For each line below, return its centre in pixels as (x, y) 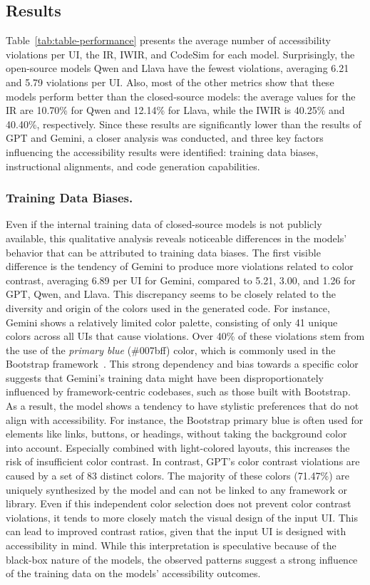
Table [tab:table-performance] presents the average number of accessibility (168, 40)
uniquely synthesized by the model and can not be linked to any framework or (177, 489)
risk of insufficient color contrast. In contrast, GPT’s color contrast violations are (183, 461)
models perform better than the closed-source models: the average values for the (181, 96)
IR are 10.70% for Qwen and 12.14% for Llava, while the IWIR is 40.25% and (175, 110)
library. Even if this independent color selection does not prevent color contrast (179, 503)
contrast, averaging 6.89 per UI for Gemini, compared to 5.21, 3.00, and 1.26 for (181, 280)
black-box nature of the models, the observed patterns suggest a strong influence (182, 559)
